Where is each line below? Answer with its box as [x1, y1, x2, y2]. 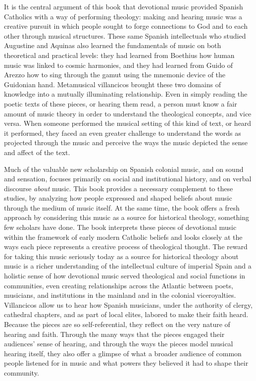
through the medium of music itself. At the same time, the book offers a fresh [4, 202, 240, 213]
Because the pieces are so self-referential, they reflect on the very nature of [4, 319, 230, 329]
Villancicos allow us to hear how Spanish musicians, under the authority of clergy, [4, 299, 253, 310]
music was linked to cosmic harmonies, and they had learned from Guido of [4, 59, 233, 70]
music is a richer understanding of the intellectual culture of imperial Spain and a [4, 261, 252, 271]
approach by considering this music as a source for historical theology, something [4, 212, 250, 222]
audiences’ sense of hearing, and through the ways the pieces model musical [4, 338, 233, 349]
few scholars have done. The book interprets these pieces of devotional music [4, 222, 237, 232]
